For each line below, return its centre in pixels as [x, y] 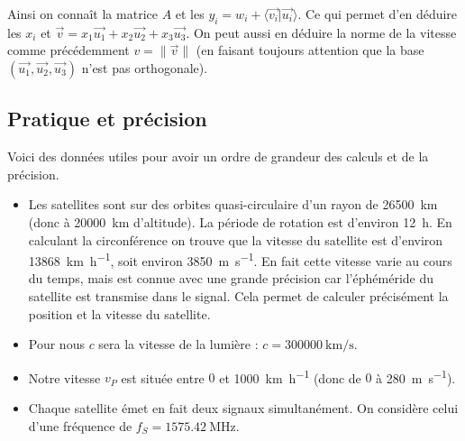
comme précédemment [68, 50]
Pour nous [56, 344]
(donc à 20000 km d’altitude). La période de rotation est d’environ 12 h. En [240, 221]
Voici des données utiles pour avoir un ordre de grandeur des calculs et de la [218, 156]
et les [190, 14]
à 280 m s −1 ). [416, 376]
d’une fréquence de [80, 425]
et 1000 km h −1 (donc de [290, 376]
